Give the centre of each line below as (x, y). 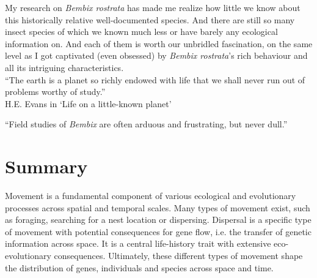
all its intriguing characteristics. (64, 67)
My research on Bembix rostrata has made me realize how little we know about (153, 7)
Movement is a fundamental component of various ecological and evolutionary (151, 196)
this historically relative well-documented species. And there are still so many (150, 19)
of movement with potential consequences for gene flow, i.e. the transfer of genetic (158, 231)
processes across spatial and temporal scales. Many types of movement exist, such (158, 207)
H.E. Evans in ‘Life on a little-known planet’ (88, 103)
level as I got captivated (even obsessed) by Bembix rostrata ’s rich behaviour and (156, 55)
